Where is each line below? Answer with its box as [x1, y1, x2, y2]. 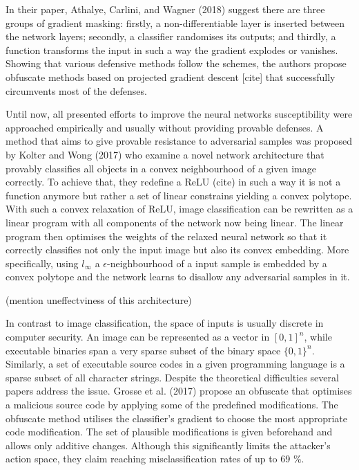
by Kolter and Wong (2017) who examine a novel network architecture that [6, 147, 324, 161]
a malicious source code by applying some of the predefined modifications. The [6, 397, 338, 412]
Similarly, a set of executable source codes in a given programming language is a [6, 356, 345, 371]
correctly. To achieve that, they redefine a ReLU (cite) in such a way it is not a [6, 174, 341, 189]
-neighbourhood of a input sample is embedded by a [107, 255, 327, 270]
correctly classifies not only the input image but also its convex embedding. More [6, 242, 349, 257]
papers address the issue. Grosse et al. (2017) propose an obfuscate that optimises [6, 383, 352, 398]
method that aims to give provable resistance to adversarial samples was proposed [6, 134, 353, 148]
